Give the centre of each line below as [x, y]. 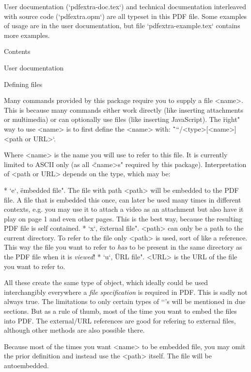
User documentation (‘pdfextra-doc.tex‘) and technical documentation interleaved [125, 6]
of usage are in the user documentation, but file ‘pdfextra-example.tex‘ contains [122, 25]
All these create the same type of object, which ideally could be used [106, 282]
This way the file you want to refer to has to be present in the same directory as [123, 247]
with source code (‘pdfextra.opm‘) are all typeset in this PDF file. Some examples [125, 16]
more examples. [27, 35]
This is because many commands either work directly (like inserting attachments [124, 110]
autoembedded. [26, 365]
